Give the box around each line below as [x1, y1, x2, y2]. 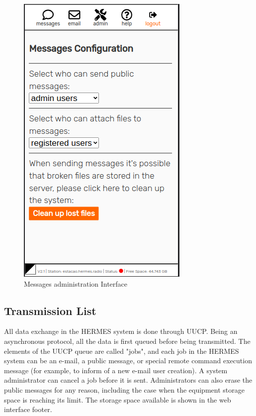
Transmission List [4, 303, 96, 318]
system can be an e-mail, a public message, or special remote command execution [4, 355, 252, 366]
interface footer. [4, 404, 52, 415]
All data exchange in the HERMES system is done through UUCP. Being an [4, 326, 238, 336]
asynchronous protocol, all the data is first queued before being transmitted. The [4, 335, 251, 346]
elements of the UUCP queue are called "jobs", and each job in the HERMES [4, 345, 239, 356]
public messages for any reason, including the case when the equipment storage [4, 384, 245, 395]
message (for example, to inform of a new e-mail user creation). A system [4, 365, 228, 375]
